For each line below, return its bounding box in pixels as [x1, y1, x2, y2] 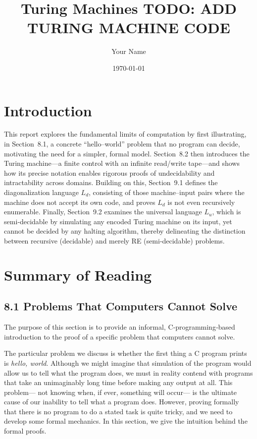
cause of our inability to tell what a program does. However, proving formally [4, 396, 239, 407]
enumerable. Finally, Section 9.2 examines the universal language [4, 206, 202, 217]
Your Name [111, 46, 146, 56]
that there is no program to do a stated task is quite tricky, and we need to [4, 406, 233, 416]
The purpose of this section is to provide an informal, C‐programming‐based [4, 322, 235, 332]
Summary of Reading [4, 264, 152, 285]
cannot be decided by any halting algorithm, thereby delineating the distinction [4, 226, 246, 236]
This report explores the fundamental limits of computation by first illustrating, [4, 129, 247, 139]
